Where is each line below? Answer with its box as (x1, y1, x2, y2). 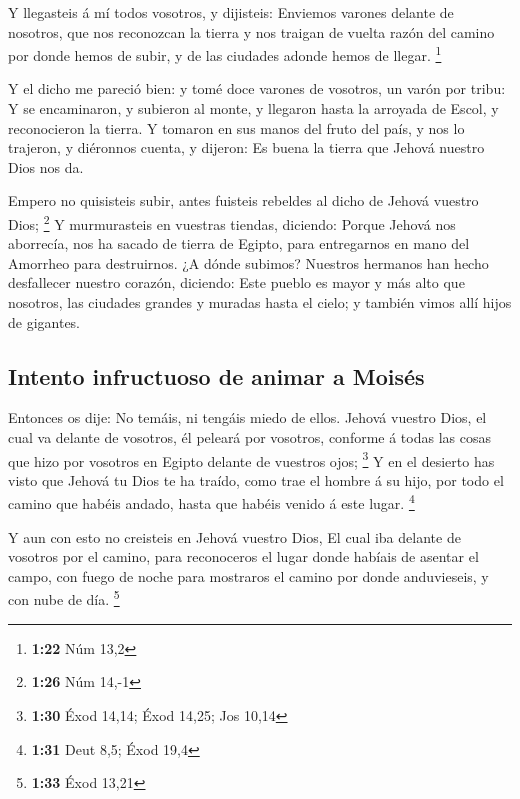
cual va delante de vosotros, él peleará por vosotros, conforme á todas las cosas (8, 427, 491, 448)
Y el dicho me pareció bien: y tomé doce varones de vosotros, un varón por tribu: (8, 78, 506, 99)
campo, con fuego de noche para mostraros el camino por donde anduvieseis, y (8, 565, 489, 586)
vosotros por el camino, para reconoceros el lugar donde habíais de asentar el (8, 546, 479, 567)
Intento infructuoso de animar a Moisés (8, 360, 425, 391)
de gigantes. (8, 311, 81, 332)
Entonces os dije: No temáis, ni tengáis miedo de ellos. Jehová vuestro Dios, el (8, 407, 487, 428)
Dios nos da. (8, 156, 84, 177)
